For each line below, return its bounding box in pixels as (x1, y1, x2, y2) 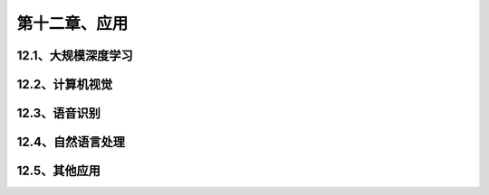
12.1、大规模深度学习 (16, 48, 133, 63)
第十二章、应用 (16, 14, 129, 33)
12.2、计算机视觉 (16, 77, 113, 92)
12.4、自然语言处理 (16, 135, 126, 150)
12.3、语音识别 (16, 106, 101, 121)
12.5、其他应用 (16, 163, 101, 179)
